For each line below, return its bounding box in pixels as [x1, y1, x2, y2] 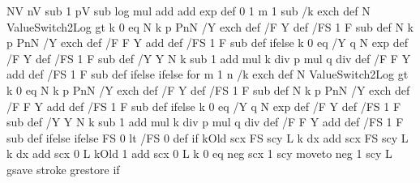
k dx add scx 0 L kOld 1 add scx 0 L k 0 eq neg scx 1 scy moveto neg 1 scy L [6, 145, 392, 162]
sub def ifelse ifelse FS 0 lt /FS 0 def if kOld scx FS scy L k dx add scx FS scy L [6, 129, 409, 146]
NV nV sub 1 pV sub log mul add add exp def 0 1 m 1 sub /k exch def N [6, 2, 371, 19]
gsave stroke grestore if [6, 160, 120, 177]
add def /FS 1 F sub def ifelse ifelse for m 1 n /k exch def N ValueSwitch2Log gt [6, 66, 409, 83]
